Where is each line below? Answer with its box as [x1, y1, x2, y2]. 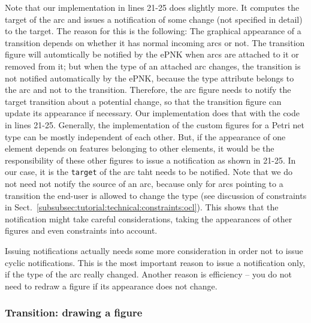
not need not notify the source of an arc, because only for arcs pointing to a [5, 177, 283, 189]
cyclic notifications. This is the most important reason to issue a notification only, [5, 256, 306, 268]
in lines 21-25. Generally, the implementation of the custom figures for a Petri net [5, 118, 305, 131]
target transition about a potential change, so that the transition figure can [5, 95, 282, 107]
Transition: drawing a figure [5, 305, 143, 320]
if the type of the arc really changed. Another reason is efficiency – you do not [5, 268, 292, 280]
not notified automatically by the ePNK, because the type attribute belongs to [5, 71, 294, 84]
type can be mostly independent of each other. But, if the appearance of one [5, 130, 286, 143]
